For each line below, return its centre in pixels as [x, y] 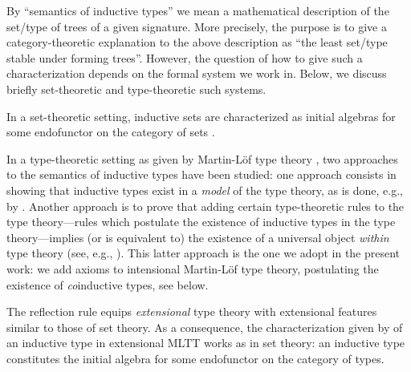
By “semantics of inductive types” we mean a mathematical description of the [198, 10]
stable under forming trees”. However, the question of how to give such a [185, 57]
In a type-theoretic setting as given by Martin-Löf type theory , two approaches [202, 158]
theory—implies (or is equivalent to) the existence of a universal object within [198, 237]
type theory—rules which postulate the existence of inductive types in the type [201, 222]
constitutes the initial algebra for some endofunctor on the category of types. [195, 358]
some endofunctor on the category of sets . [111, 132]
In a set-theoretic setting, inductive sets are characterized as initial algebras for [201, 116]
